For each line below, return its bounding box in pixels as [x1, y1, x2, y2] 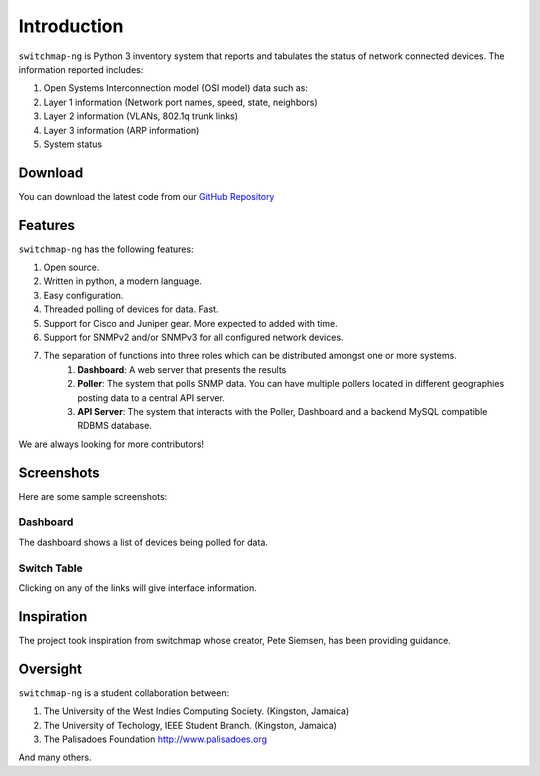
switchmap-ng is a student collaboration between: [18, 686, 230, 699]
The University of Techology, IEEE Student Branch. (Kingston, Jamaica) [43, 719, 337, 731]
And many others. [18, 751, 92, 764]
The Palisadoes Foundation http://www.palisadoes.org [43, 733, 268, 745]
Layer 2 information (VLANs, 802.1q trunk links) [43, 110, 239, 122]
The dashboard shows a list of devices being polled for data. [18, 536, 269, 548]
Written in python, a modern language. [43, 275, 202, 287]
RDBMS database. [77, 420, 152, 432]
